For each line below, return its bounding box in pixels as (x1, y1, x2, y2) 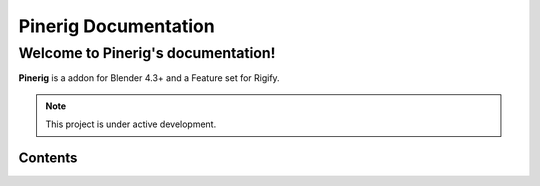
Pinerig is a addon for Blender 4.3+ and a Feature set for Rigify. (18, 72, 280, 84)
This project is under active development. (45, 118, 217, 130)
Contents (18, 149, 78, 166)
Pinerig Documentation (18, 15, 215, 37)
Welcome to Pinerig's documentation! (18, 44, 276, 62)
